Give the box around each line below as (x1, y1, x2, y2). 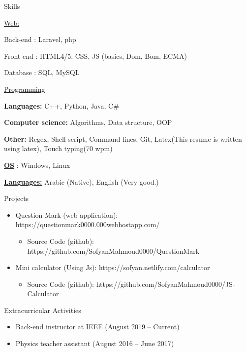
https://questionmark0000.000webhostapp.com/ (15, 219, 160, 230)
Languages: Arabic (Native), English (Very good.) (4, 176, 159, 187)
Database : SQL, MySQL (4, 67, 80, 78)
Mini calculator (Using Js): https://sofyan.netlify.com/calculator (15, 262, 210, 273)
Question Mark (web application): (15, 209, 118, 220)
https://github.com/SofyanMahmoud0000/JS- (96, 278, 235, 289)
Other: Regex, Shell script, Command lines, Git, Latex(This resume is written (4, 133, 242, 144)
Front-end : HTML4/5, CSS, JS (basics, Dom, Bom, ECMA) (4, 50, 187, 61)
